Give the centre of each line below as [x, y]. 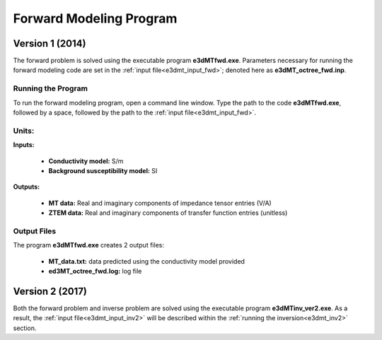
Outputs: [27, 187]
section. [25, 328]
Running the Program [51, 88]
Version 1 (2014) [50, 43]
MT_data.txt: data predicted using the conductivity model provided [147, 261]
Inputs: [24, 145]
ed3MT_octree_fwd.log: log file [95, 271]
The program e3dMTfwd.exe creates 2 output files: [88, 245]
